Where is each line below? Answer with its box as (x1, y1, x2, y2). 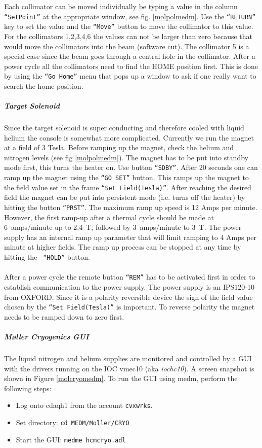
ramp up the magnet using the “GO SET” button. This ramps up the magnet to (4, 172, 249, 183)
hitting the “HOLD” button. (4, 252, 90, 262)
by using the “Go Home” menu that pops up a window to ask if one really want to (4, 71, 256, 81)
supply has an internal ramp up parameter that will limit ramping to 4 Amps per (4, 231, 257, 242)
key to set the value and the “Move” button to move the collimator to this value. (4, 21, 253, 31)
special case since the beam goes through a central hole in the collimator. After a (4, 51, 255, 61)
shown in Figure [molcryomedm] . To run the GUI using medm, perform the (4, 373, 238, 384)
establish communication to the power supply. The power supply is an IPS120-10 (4, 281, 254, 292)
